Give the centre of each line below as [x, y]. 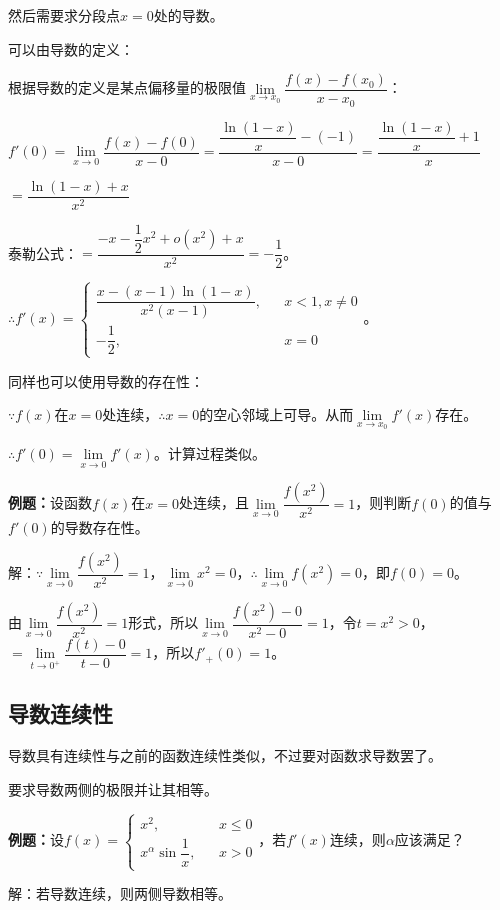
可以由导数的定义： [71, 48]
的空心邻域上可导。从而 [276, 414]
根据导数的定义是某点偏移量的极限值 [127, 87]
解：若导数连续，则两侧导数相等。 [120, 893]
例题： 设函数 [50, 502]
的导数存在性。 [99, 527]
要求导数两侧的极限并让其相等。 [113, 788]
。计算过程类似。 [209, 452]
